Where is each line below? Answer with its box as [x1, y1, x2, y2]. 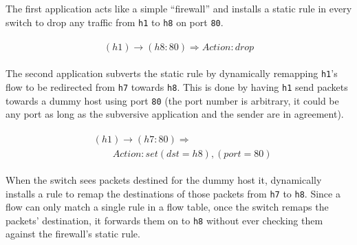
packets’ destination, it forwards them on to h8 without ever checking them [6, 213, 323, 227]
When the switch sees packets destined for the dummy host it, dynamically [6, 172, 322, 187]
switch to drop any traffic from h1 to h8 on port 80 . [6, 14, 224, 29]
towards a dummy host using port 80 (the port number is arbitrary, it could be [6, 93, 339, 107]
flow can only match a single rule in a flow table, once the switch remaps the [6, 200, 329, 214]
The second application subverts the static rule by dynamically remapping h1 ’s [6, 66, 338, 81]
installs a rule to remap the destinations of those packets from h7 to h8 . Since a [6, 186, 340, 200]
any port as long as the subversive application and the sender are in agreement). [6, 107, 344, 121]
